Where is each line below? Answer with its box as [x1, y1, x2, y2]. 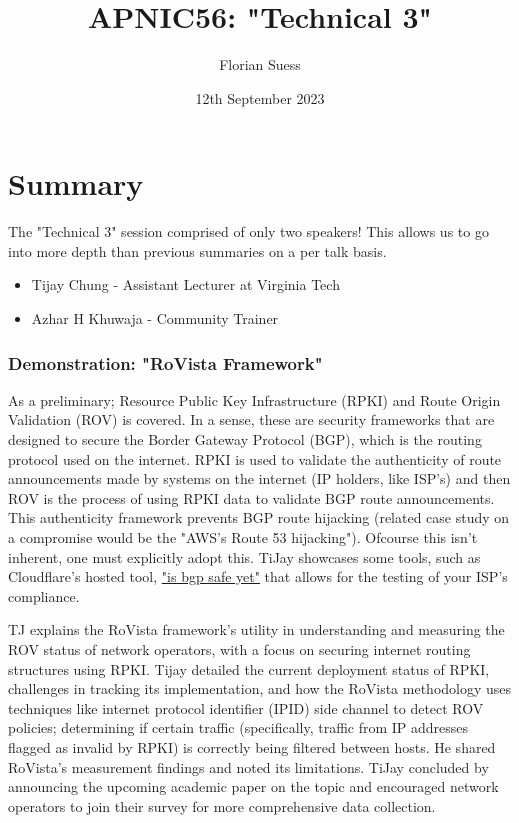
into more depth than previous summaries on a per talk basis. [8, 240, 387, 261]
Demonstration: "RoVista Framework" [8, 350, 323, 375]
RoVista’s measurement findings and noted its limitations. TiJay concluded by [8, 756, 489, 777]
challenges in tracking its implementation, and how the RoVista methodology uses [8, 678, 512, 699]
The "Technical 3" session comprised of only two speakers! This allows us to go [8, 221, 489, 242]
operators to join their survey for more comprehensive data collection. [8, 795, 436, 816]
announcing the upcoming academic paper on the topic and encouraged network [8, 776, 499, 797]
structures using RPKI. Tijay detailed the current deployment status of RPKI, [8, 658, 490, 679]
